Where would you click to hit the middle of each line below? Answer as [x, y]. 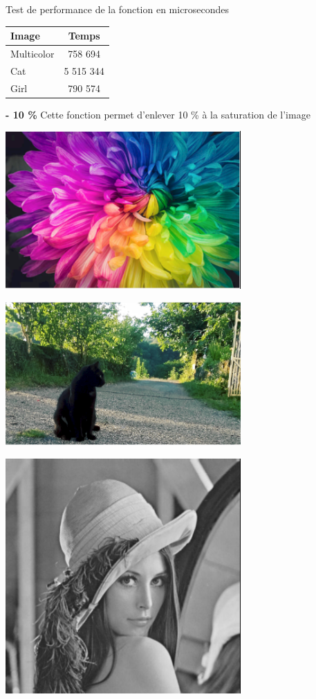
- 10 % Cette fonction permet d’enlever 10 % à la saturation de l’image [158, 114]
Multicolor [32, 53]
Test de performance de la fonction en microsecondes [118, 9]
